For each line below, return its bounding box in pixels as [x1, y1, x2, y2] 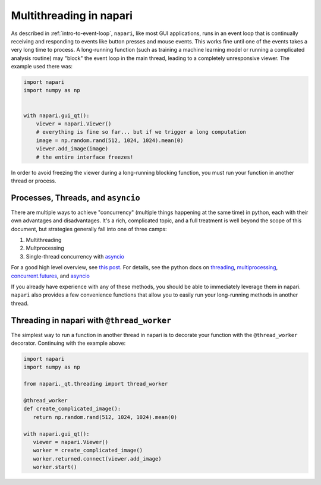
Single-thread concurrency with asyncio [26, 253, 125, 260]
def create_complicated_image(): [23, 405, 121, 412]
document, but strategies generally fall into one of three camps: [11, 225, 167, 232]
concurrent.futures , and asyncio [11, 272, 90, 279]
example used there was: [11, 63, 73, 70]
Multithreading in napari [11, 9, 133, 22]
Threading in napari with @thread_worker [11, 315, 172, 325]
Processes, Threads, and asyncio [11, 193, 140, 203]
